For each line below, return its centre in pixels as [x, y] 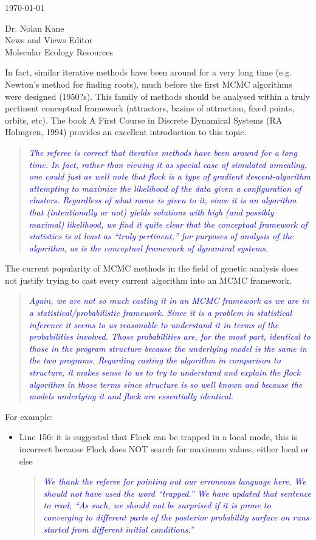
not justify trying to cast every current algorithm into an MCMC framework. [148, 280]
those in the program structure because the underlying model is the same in [168, 348]
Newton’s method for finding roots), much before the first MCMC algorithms [149, 84]
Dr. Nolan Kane [35, 28]
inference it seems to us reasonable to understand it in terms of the [154, 324]
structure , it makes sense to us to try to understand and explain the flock [165, 372]
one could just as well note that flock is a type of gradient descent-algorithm [170, 176]
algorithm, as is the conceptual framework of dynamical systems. [148, 247]
